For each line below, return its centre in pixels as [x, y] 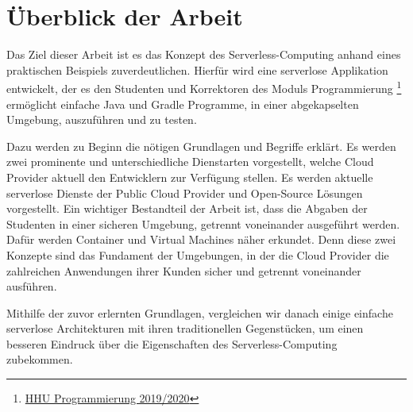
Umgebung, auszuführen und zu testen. [102, 119]
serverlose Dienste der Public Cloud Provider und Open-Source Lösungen [185, 193]
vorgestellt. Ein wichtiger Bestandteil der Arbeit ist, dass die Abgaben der [187, 208]
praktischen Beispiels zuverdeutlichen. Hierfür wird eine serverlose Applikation [197, 69]
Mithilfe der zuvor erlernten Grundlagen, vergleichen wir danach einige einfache [200, 312]
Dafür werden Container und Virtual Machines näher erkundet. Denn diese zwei [201, 239]
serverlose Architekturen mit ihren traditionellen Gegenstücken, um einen [185, 328]
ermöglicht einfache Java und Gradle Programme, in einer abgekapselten [183, 104]
